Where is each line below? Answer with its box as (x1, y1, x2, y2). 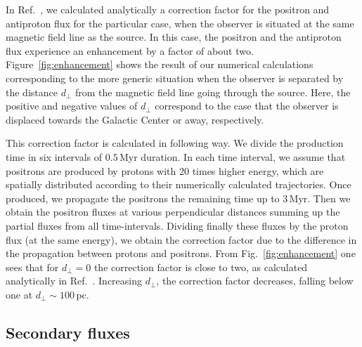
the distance (6, 84, 58, 99)
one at (6, 287, 33, 301)
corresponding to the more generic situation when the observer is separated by (6, 70, 344, 85)
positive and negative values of (6, 98, 138, 113)
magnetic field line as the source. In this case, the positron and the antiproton (6, 30, 342, 44)
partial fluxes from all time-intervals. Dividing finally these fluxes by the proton (6, 218, 349, 233)
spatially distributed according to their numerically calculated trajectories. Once (6, 177, 351, 192)
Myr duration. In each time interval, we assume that (119, 149, 346, 164)
